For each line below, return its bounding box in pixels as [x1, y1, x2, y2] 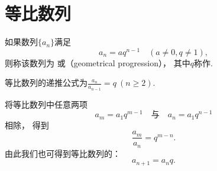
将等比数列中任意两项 [5, 98, 88, 110]
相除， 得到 [5, 118, 49, 131]
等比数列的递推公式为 [5, 76, 88, 89]
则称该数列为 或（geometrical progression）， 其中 [5, 56, 190, 69]
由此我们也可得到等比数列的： [5, 147, 121, 159]
